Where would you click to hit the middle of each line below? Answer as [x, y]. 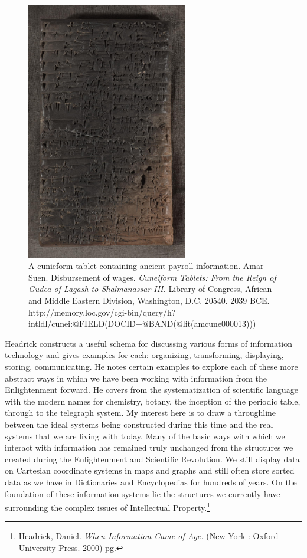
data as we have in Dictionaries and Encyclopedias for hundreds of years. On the [151, 482]
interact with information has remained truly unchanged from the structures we [149, 447]
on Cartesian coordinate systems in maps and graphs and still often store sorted [150, 470]
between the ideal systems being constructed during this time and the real [139, 424]
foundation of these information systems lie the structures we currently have [143, 493]
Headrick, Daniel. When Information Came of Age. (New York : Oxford [148, 536]
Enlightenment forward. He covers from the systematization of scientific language [151, 390]
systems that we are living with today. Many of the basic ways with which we [145, 436]
